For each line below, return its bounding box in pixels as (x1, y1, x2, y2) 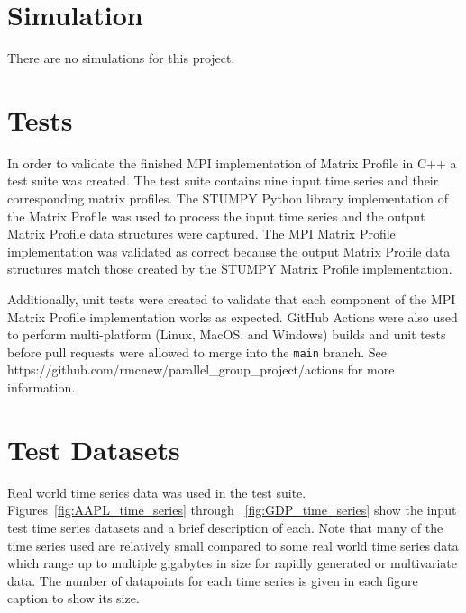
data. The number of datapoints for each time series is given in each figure (7, 571, 418, 590)
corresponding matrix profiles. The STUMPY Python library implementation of (7, 189, 448, 208)
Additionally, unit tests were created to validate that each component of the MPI (7, 290, 456, 308)
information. (7, 378, 76, 397)
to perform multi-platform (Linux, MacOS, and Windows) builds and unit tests (7, 325, 446, 344)
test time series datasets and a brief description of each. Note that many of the (7, 518, 443, 536)
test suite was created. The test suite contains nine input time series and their (7, 171, 439, 190)
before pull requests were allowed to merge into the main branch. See (7, 342, 387, 361)
